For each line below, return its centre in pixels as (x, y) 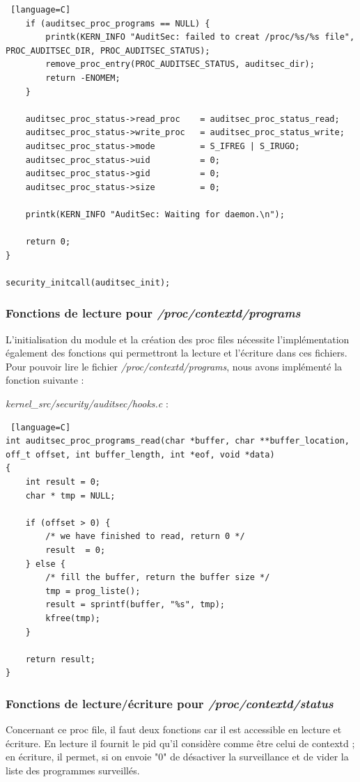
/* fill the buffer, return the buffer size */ (158, 578)
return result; (60, 659)
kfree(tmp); (73, 618)
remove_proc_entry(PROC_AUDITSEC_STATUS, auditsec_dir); (180, 64)
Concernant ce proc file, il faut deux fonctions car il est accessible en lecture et (174, 729)
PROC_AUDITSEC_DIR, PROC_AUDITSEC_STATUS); (108, 50)
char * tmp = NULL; (70, 495)
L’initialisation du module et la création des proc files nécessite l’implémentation (178, 339)
